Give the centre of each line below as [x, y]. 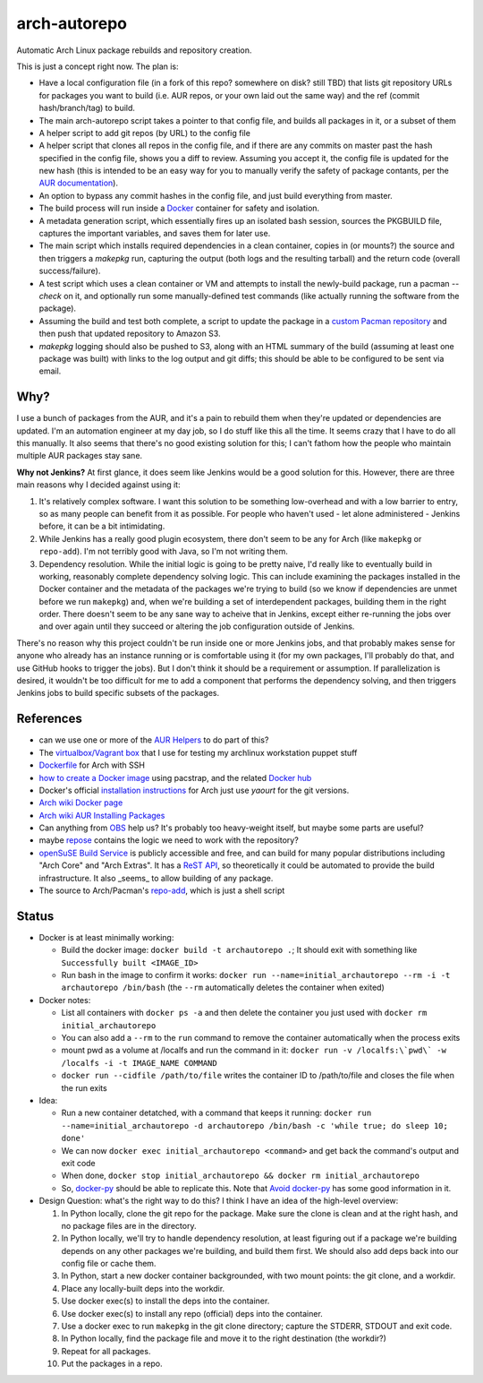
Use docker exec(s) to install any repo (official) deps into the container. [192, 1313]
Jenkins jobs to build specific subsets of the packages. [118, 693]
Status [35, 916]
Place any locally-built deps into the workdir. [143, 1288]
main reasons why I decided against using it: [98, 485]
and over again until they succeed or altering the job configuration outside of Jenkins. [197, 626]
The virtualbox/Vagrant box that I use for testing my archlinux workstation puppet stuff [198, 752]
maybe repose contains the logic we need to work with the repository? [169, 840]
